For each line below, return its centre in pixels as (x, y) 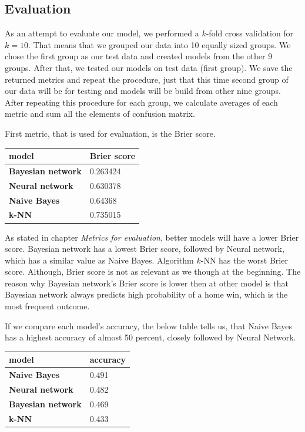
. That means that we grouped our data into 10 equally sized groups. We (159, 44)
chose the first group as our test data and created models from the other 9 (139, 56)
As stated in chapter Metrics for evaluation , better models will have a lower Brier (152, 237)
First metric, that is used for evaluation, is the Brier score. (110, 133)
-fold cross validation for (250, 33)
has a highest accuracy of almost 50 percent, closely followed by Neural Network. (150, 337)
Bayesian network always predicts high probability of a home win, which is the (146, 294)
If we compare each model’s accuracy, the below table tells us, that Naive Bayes (148, 325)
